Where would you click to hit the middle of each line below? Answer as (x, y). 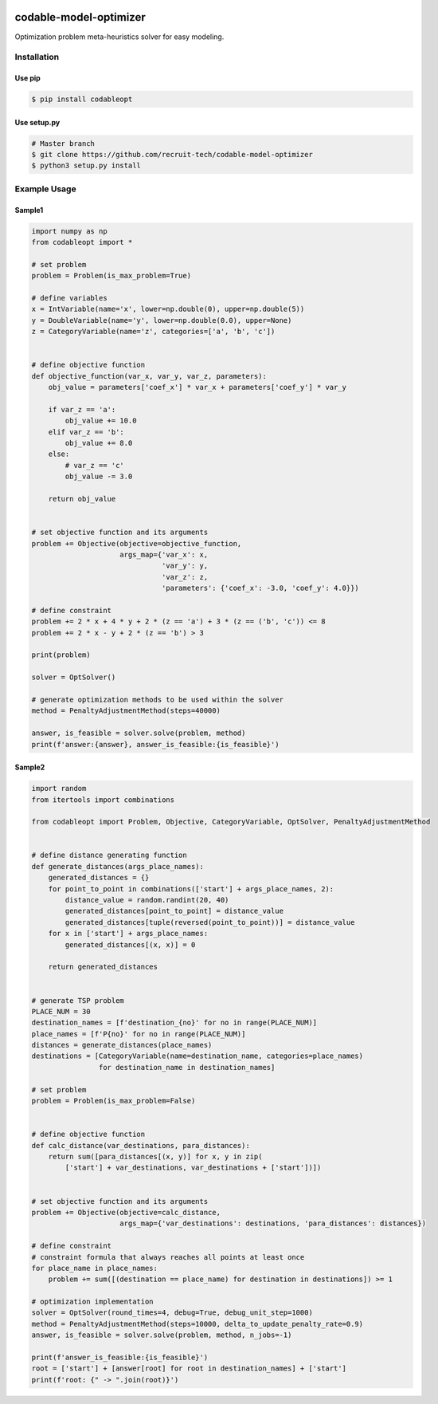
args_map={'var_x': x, (164, 555)
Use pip (28, 78)
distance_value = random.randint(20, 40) (147, 900)
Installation (37, 57)
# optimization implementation (93, 1302)
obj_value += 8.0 (99, 443)
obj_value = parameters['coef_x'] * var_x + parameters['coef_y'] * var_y (197, 387)
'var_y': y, (185, 566)
